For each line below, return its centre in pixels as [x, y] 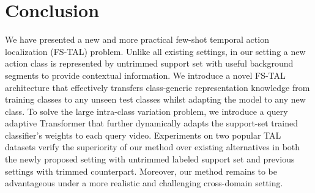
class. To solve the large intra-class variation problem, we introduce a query [146, 111]
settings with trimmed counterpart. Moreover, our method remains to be [141, 171]
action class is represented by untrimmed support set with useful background [149, 63]
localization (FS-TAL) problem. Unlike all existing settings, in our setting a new [155, 51]
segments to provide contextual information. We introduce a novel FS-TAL [145, 75]
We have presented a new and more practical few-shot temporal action [137, 39]
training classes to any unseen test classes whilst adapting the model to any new [155, 99]
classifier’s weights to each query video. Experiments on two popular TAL [143, 135]
